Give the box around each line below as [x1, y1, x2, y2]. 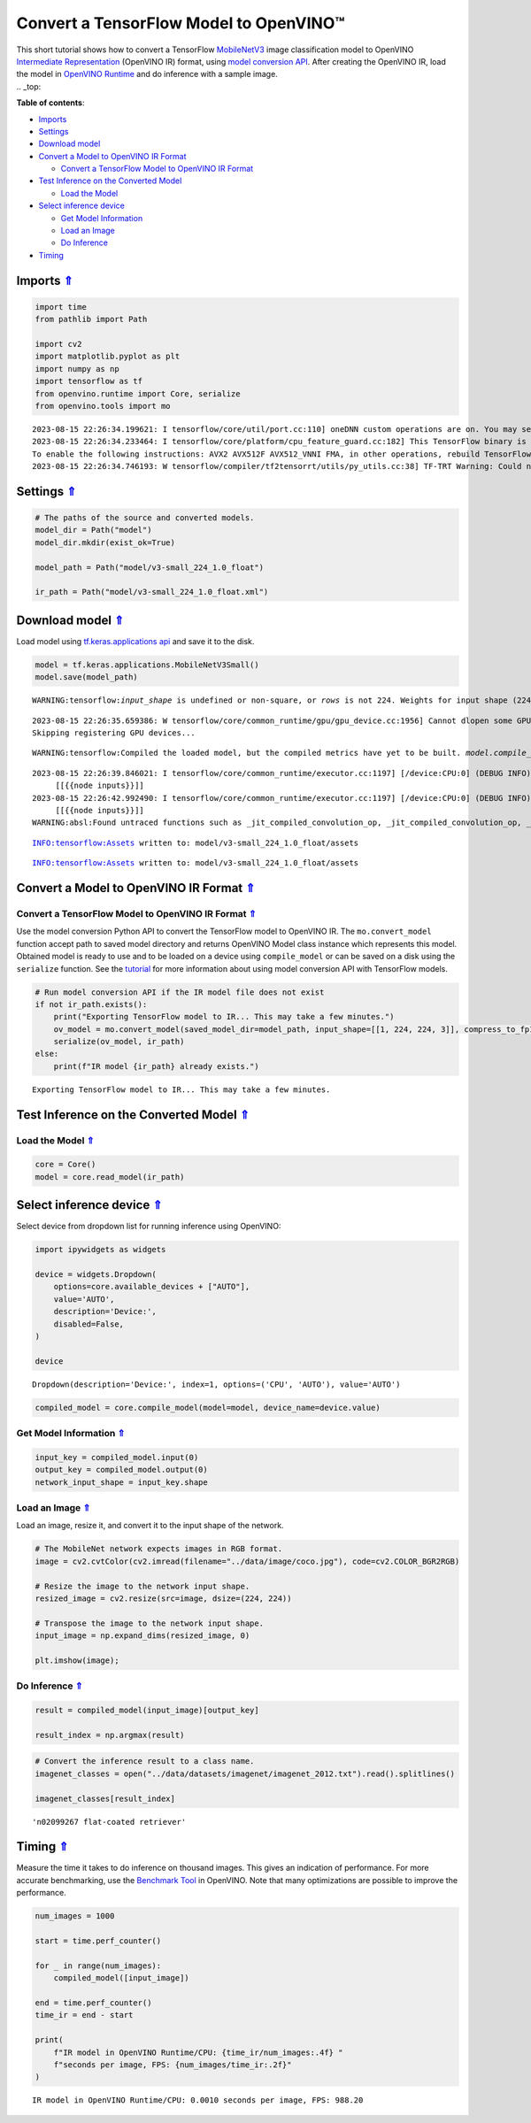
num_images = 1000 [35, 1911, 115, 1921]
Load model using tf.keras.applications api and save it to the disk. [16, 635, 255, 646]
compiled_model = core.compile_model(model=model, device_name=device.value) [35, 1403, 381, 1412]
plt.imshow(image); [35, 1655, 119, 1665]
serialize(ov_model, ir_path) [53, 1036, 185, 1047]
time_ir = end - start [35, 2010, 134, 2020]
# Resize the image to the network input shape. [35, 1581, 250, 1591]
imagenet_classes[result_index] [35, 1793, 176, 1804]
